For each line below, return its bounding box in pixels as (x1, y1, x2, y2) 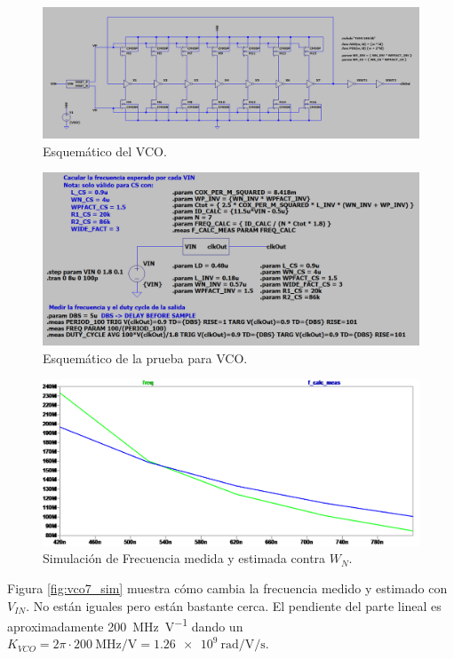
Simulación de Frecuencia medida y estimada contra (43, 549, 326, 568)
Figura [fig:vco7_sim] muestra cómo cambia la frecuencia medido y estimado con (7, 578, 448, 597)
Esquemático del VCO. (43, 141, 167, 160)
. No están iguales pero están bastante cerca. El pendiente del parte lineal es (26, 596, 442, 615)
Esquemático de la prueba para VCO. (43, 348, 248, 367)
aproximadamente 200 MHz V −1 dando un (7, 615, 243, 635)
